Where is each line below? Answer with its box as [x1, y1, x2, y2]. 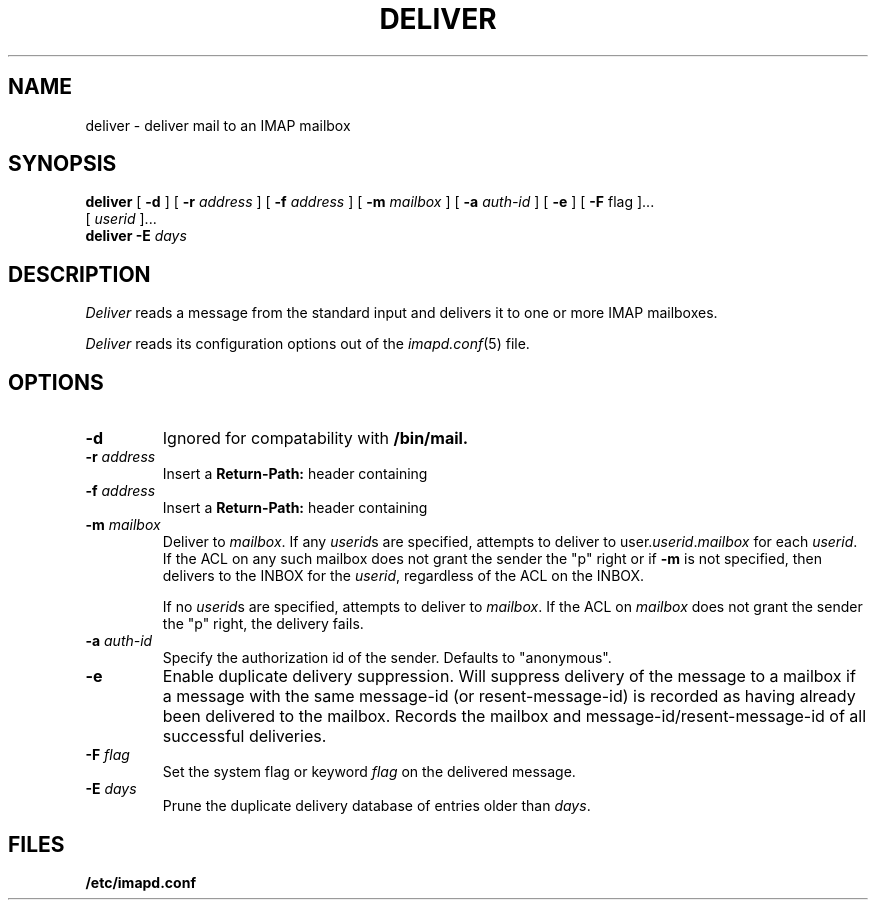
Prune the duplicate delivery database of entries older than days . [162, 797, 591, 815]
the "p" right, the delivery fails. [162, 615, 364, 633]
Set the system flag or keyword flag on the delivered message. [162, 763, 576, 781]
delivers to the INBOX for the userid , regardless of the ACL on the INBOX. [162, 567, 645, 585]
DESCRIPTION [8, 261, 151, 287]
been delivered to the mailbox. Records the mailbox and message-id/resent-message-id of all [162, 706, 867, 727]
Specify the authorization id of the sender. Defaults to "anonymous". [162, 649, 612, 667]
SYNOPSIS [8, 151, 117, 177]
